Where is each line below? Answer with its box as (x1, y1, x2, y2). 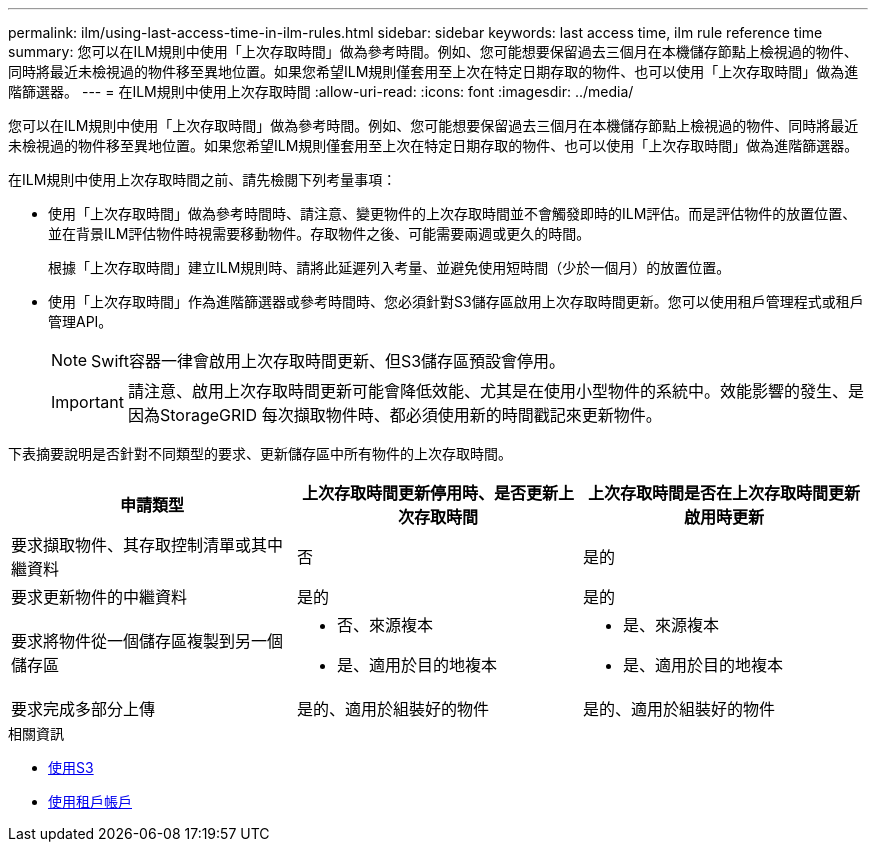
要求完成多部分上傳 (11, 699, 156, 719)
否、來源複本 (336, 615, 433, 635)
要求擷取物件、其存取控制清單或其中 (11, 535, 284, 555)
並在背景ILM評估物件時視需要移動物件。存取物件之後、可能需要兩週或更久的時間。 (48, 225, 591, 242)
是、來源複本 (622, 615, 719, 635)
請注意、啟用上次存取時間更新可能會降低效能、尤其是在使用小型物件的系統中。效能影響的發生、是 (127, 381, 864, 401)
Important (51, 392, 124, 412)
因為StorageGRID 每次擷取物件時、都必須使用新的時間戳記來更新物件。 (127, 405, 662, 425)
